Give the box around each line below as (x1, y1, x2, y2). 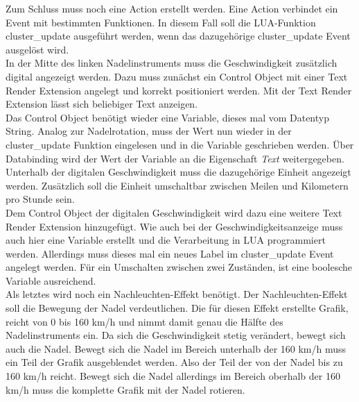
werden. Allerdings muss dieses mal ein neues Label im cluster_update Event (6, 246, 334, 260)
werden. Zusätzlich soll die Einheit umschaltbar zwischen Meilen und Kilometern (6, 178, 349, 192)
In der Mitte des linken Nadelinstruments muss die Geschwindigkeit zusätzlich (6, 56, 338, 70)
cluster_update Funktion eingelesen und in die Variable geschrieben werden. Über (6, 137, 354, 151)
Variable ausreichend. (6, 273, 96, 287)
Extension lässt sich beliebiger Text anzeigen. (6, 97, 198, 111)
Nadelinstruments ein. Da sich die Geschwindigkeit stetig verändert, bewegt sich (6, 328, 346, 342)
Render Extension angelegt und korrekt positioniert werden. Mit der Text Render (6, 83, 352, 97)
